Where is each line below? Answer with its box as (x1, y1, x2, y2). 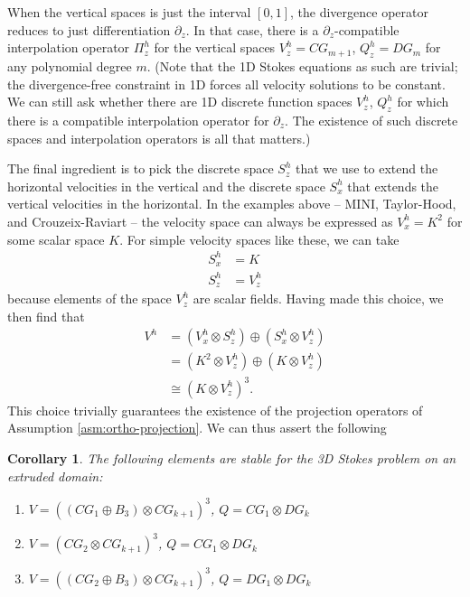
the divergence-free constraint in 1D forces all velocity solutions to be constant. (7, 74, 446, 93)
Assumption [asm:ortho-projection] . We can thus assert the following (7, 418, 387, 437)
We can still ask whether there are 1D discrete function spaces (7, 92, 352, 111)
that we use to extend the (296, 159, 438, 178)
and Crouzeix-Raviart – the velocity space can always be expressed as (7, 211, 393, 230)
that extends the (347, 176, 439, 195)
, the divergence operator (290, 3, 428, 21)
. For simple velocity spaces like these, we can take (119, 229, 399, 248)
